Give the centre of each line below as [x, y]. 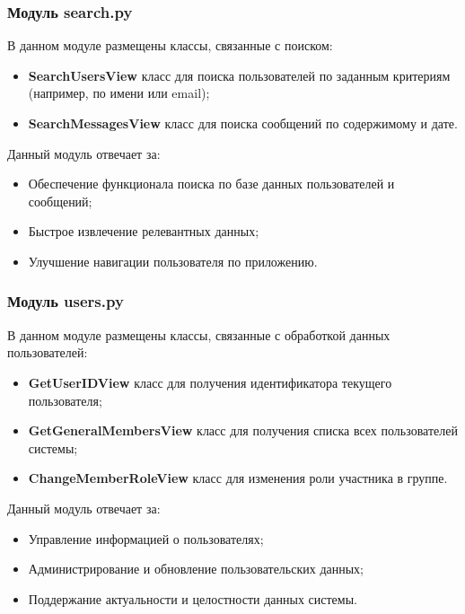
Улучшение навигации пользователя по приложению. [173, 261]
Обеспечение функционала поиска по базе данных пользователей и [211, 184]
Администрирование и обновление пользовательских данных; [196, 569]
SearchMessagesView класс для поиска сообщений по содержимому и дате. [243, 123]
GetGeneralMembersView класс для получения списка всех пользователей [243, 430]
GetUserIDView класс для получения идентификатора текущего [210, 382]
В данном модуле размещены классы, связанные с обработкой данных [199, 334]
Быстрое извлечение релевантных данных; [144, 231]
